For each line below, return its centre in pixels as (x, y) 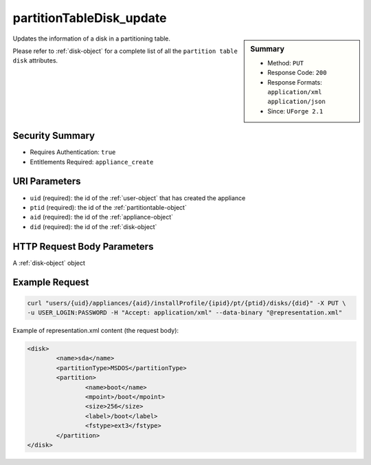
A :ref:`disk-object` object (49, 263)
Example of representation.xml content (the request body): (95, 331)
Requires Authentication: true (73, 152)
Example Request (51, 282)
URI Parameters (47, 181)
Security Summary (54, 136)
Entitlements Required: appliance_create (92, 162)
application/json (296, 102)
